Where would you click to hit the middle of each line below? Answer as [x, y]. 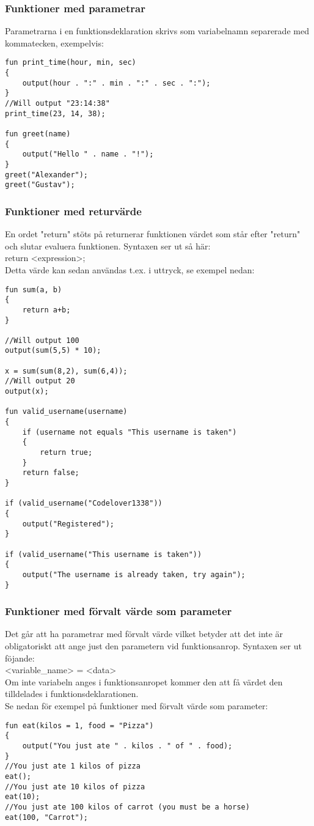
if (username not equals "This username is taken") [130, 432]
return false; [51, 473]
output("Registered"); [68, 524]
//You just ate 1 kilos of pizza [73, 766]
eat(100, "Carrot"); [47, 817]
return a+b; [46, 310]
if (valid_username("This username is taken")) [104, 554]
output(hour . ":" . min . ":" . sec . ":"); [116, 83]
